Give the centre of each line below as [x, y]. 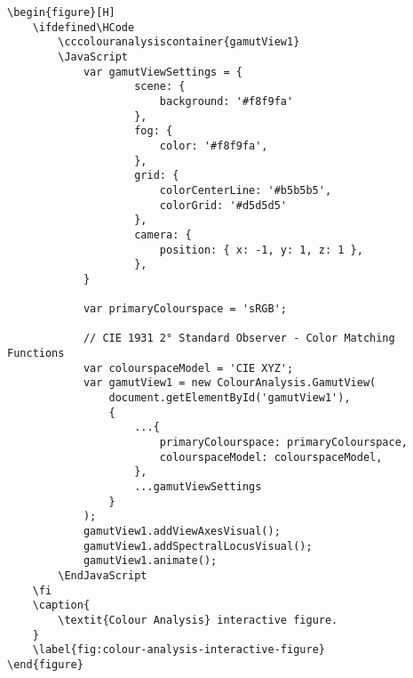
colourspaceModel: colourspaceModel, [271, 457]
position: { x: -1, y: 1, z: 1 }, [261, 250]
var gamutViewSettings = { [163, 72]
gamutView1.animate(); [150, 561]
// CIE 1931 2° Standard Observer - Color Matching [239, 339]
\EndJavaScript [103, 575]
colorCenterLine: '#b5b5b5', [246, 190]
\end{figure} [45, 664]
